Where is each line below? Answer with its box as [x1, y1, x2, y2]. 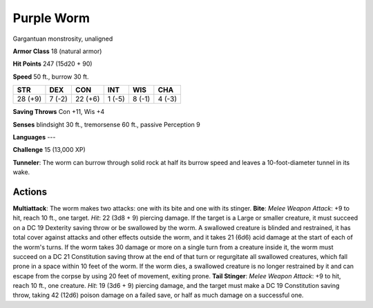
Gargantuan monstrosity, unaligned [12, 35, 113, 43]
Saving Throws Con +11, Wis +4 [12, 108, 105, 116]
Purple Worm [12, 10, 90, 26]
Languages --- [12, 133, 56, 141]
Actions [12, 186, 48, 198]
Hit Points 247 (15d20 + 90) [12, 59, 93, 68]
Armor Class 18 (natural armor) [12, 47, 102, 55]
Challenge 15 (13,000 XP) [12, 146, 86, 154]
